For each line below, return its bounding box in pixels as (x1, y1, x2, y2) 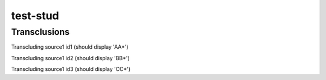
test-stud (11, 9, 60, 22)
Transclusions (11, 26, 69, 37)
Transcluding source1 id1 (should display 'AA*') (11, 43, 129, 51)
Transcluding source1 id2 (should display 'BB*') (11, 54, 130, 61)
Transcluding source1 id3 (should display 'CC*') (11, 66, 131, 73)
